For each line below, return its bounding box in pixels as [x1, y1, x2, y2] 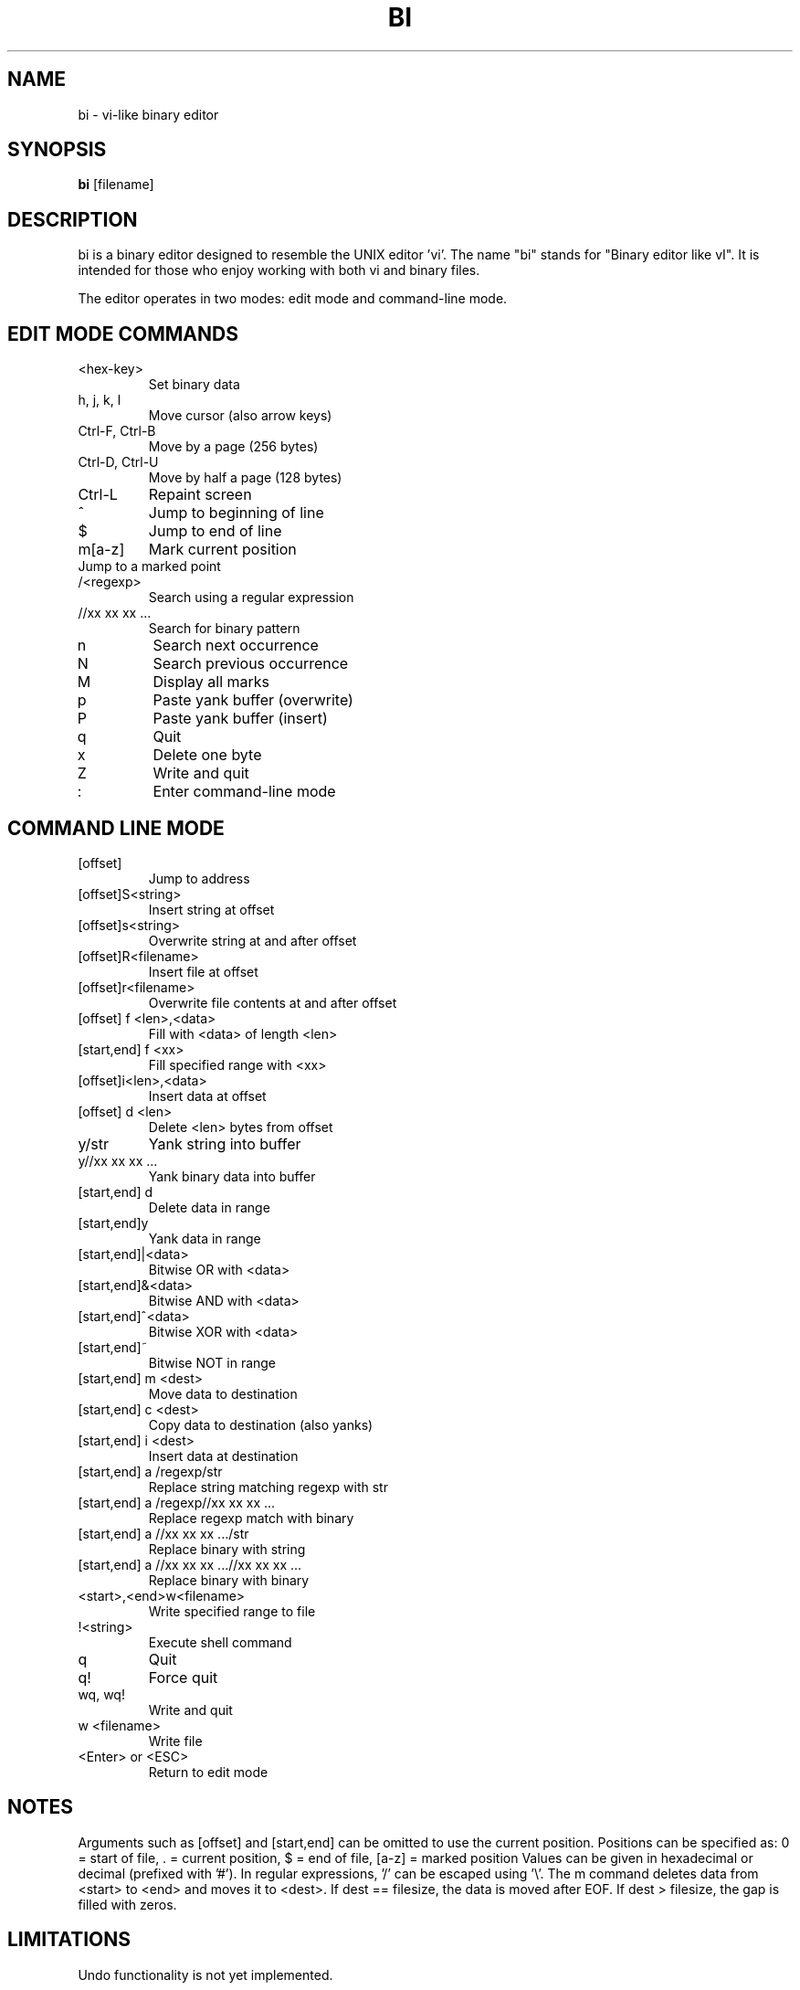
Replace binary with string [148, 1540, 306, 1557]
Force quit [148, 1667, 218, 1687]
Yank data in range [148, 1230, 261, 1246]
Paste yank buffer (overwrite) [153, 691, 353, 710]
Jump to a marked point [78, 558, 221, 575]
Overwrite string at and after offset [148, 932, 357, 948]
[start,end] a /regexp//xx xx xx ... [78, 1494, 276, 1510]
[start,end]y [78, 1214, 149, 1231]
